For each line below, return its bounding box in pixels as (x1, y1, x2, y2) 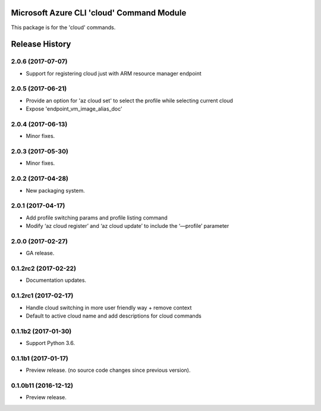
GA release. (26, 250, 55, 257)
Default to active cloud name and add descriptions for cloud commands (26, 312, 202, 319)
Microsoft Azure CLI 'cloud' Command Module (11, 8, 187, 18)
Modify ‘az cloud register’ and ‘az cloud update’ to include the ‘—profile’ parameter (26, 222, 229, 230)
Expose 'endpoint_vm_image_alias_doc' (26, 105, 122, 112)
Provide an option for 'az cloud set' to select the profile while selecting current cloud (26, 97, 233, 104)
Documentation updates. (26, 277, 86, 284)
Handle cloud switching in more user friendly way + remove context (26, 304, 192, 311)
